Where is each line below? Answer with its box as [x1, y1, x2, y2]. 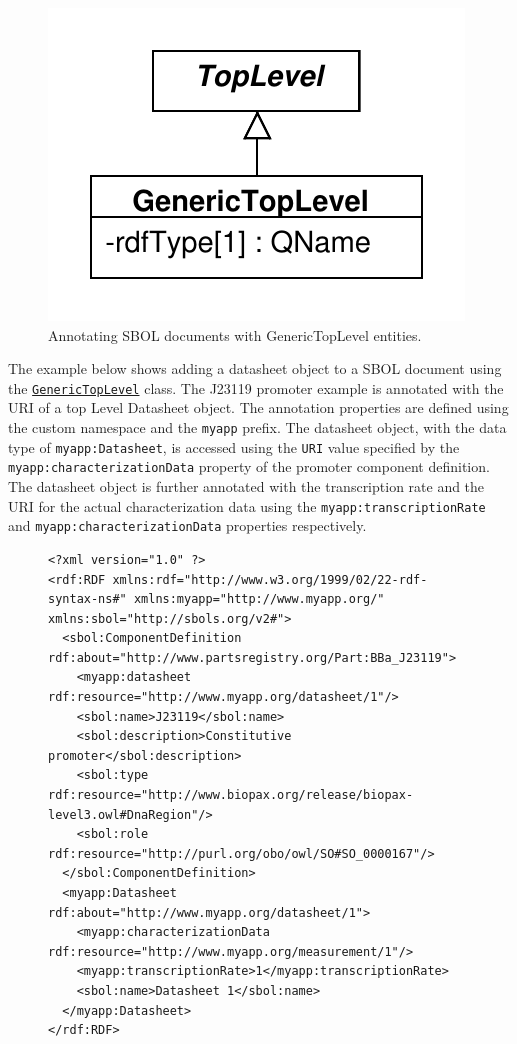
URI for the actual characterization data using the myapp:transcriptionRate [8, 495, 486, 516]
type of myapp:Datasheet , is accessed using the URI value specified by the [8, 436, 460, 457]
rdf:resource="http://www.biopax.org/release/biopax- [48, 788, 414, 803]
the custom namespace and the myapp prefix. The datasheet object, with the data [8, 417, 507, 438]
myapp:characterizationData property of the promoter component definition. [8, 456, 490, 477]
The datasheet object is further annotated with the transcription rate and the [8, 476, 485, 496]
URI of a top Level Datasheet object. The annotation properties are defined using [8, 397, 509, 418]
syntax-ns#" [48, 592, 127, 607]
